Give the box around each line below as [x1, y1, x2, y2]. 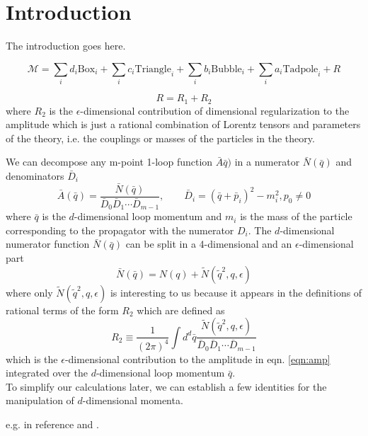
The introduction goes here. [6, 38, 126, 53]
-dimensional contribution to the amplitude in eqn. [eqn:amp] [64, 351, 330, 366]
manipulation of [6, 393, 74, 408]
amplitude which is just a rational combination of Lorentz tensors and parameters [6, 117, 361, 132]
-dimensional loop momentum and [74, 209, 222, 224]
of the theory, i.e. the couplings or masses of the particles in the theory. [6, 130, 315, 145]
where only [6, 285, 53, 299]
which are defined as [137, 302, 225, 317]
